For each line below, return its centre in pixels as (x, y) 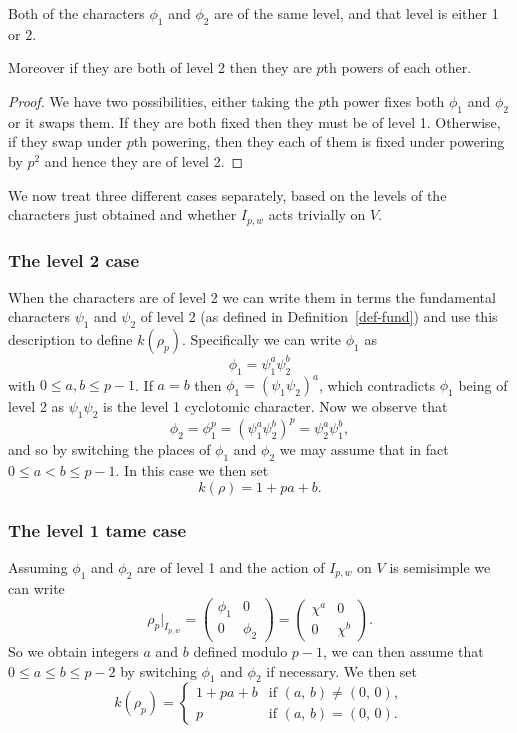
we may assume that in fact (364, 449)
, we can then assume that (403, 651)
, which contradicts (377, 384)
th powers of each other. (397, 67)
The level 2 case (74, 259)
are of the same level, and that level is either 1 (356, 13)
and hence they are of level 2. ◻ (144, 160)
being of (483, 384)
